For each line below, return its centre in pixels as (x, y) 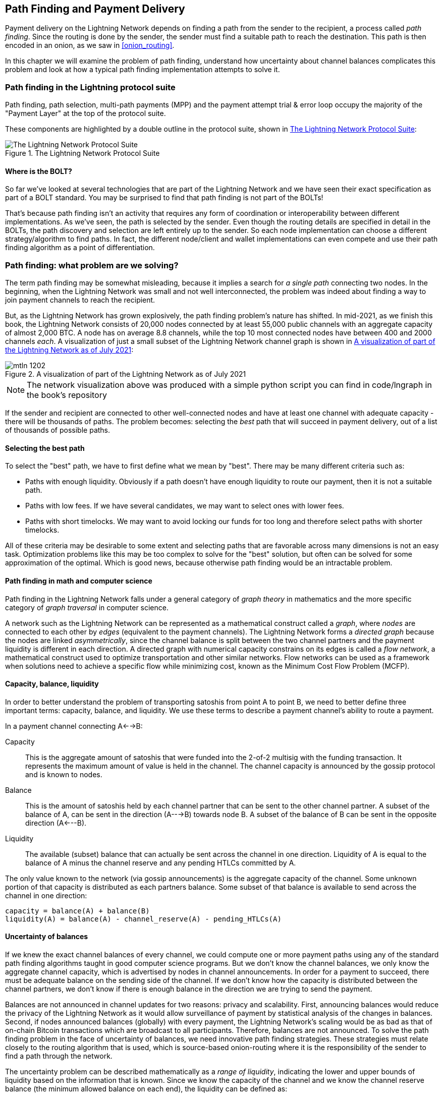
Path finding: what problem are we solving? (92, 265)
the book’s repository (67, 395)
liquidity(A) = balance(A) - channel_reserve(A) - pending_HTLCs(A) (143, 919)
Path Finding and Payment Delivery (95, 9)
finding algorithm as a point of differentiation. (80, 248)
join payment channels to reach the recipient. (80, 300)
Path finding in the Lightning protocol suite (90, 87)
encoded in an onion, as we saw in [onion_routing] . (90, 45)
